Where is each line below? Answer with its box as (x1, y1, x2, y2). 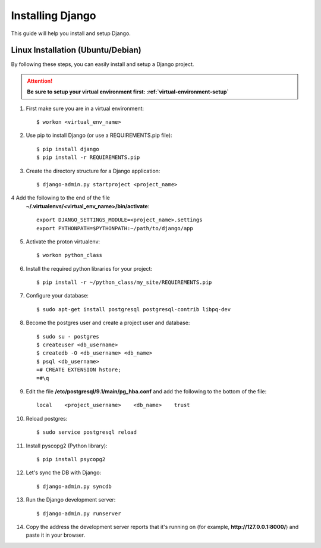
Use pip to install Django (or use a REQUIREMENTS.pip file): (26, 131, 172, 139)
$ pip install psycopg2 (36, 456, 106, 462)
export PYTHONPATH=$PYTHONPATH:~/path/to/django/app (36, 225, 193, 231)
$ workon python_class (36, 252, 103, 259)
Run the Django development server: (26, 496, 116, 503)
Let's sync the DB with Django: (26, 469, 102, 476)
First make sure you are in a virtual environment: (26, 105, 144, 112)
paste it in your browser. (26, 531, 86, 538)
